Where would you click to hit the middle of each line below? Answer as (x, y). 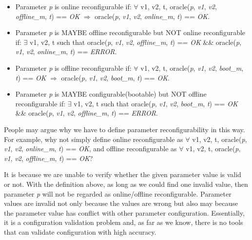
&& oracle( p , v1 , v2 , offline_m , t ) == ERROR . (87, 113)
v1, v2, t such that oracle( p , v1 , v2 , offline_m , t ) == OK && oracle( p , (136, 42)
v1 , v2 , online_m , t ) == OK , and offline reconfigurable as (90, 149)
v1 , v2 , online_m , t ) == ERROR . (66, 51)
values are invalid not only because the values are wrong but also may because (121, 203)
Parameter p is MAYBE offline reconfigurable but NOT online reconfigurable (130, 32)
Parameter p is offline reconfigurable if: (73, 68)
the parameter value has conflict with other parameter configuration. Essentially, (124, 212)
